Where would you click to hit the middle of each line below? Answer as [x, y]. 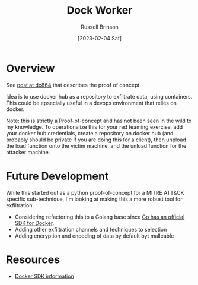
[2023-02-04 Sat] [100, 38]
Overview [31, 68]
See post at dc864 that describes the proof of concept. [74, 85]
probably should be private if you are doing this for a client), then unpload [96, 140]
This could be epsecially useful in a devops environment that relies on [91, 103]
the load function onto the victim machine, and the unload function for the [96, 145]
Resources [33, 259]
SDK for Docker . [34, 223]
